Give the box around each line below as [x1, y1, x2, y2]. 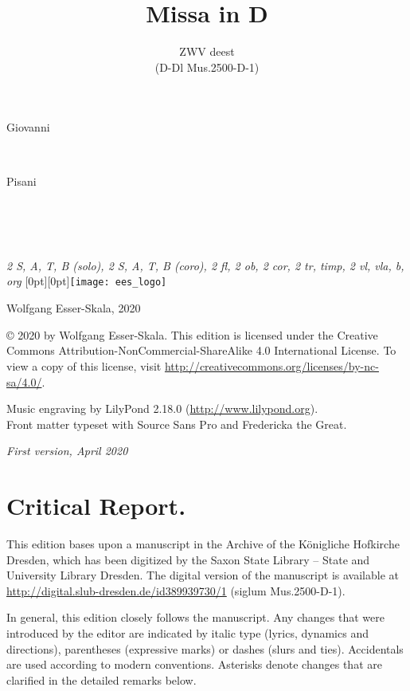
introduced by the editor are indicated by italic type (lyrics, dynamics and [6, 624, 369, 641]
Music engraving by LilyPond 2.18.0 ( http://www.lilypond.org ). [6, 400, 318, 417]
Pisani [6, 172, 37, 189]
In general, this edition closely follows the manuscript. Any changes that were [6, 609, 385, 626]
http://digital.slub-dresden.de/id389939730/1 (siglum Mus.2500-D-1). [6, 582, 346, 599]
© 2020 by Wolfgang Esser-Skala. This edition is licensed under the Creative [6, 326, 378, 343]
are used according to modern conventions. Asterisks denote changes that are [6, 656, 382, 673]
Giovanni [6, 119, 50, 135]
